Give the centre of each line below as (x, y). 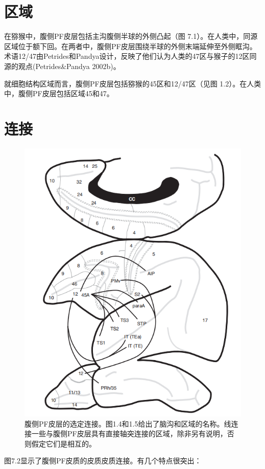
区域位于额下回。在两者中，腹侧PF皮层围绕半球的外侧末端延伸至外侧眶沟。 (130, 46)
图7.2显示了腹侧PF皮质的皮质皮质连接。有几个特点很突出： (103, 461)
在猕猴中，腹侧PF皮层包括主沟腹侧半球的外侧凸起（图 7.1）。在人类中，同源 (131, 36)
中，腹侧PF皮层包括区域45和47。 (59, 93)
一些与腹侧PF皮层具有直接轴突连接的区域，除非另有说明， (129, 433)
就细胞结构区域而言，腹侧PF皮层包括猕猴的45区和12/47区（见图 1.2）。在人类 (133, 83)
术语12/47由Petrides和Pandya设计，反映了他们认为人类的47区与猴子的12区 (127, 56)
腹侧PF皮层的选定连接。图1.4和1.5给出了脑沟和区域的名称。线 (128, 423)
